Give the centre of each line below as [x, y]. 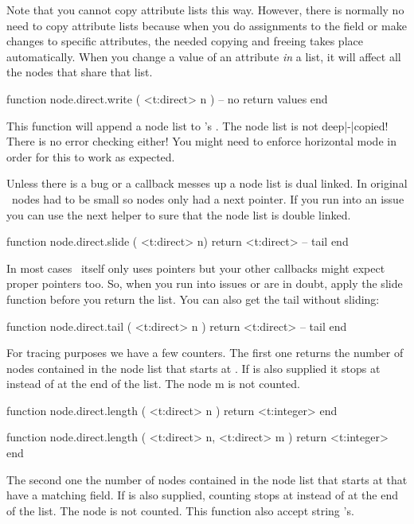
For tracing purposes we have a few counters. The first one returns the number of [205, 353]
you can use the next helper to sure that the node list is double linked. [179, 214]
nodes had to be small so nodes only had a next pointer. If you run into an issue [208, 198]
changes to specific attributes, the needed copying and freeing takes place [185, 41]
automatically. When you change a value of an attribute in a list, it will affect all [204, 56]
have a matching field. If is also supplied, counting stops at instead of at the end [203, 495]
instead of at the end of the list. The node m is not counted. [153, 384]
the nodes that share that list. [80, 72]
